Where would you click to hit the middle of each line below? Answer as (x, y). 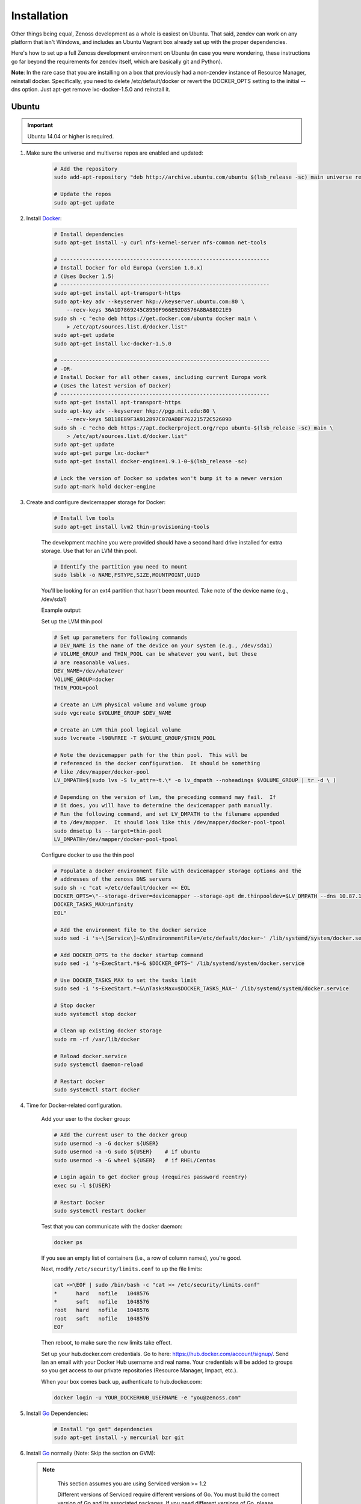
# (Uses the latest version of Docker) (113, 386)
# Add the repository (86, 169)
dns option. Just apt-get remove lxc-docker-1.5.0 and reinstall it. (91, 89)
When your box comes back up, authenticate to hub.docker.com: (122, 1381)
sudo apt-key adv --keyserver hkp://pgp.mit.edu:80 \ (135, 411)
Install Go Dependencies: (57, 1413)
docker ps (68, 1242)
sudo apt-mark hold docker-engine (105, 487)
